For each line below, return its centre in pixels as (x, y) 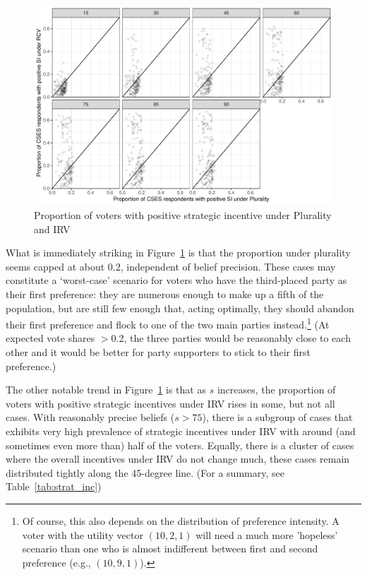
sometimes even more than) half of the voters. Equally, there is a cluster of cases (180, 445)
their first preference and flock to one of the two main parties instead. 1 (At (168, 323)
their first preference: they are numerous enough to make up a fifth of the (165, 294)
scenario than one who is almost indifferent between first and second (170, 549)
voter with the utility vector (83, 534)
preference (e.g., (56, 562)
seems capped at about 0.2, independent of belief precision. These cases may (171, 266)
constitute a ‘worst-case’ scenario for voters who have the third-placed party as (176, 280)
